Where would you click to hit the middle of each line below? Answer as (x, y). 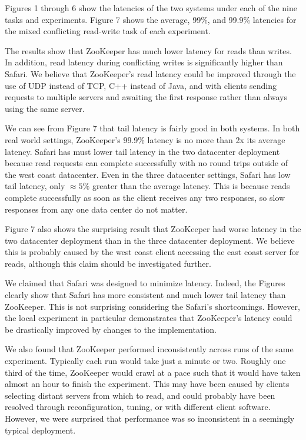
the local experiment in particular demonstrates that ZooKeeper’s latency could (149, 318)
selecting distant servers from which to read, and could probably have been (140, 395)
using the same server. (45, 108)
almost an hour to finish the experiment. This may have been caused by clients (147, 384)
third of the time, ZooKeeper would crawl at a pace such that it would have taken (153, 372)
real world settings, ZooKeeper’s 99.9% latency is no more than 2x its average (145, 139)
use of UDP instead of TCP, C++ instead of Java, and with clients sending (141, 85)
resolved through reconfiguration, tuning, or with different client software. (138, 407)
